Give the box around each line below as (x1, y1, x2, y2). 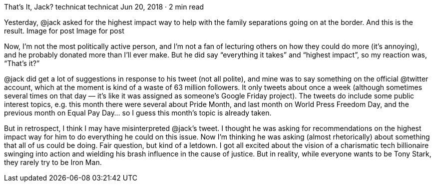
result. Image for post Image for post (4, 26, 124, 35)
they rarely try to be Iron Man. (4, 158, 102, 166)
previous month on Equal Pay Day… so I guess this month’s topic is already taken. (4, 108, 272, 117)
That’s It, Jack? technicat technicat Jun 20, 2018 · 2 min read (4, 2, 204, 11)
